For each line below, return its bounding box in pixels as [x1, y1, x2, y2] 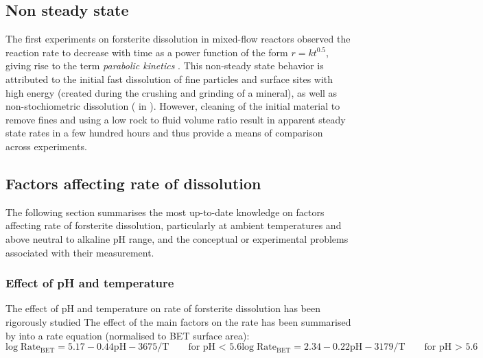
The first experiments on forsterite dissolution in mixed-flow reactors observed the [5, 32, 351, 46]
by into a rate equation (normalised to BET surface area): [5, 328, 250, 342]
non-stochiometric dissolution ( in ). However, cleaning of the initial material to [5, 99, 340, 113]
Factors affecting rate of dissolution [5, 172, 261, 193]
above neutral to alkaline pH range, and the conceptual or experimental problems [5, 231, 349, 246]
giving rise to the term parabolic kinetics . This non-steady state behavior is [5, 58, 324, 73]
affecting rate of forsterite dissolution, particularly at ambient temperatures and [5, 218, 342, 232]
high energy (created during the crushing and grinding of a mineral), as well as [5, 85, 338, 99]
